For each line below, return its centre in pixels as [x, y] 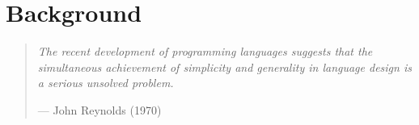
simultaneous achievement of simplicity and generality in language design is [224, 67]
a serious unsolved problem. [106, 83]
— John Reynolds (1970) [99, 109]
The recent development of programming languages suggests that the [205, 51]
